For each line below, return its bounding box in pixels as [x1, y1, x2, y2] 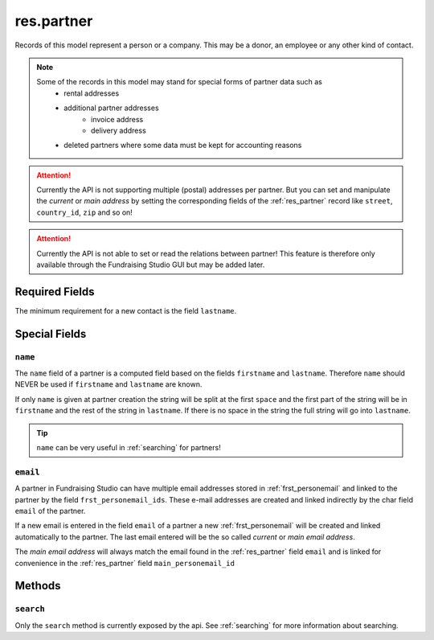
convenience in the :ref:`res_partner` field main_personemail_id [14, 558, 235, 568]
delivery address [91, 125, 146, 135]
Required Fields [14, 285, 96, 298]
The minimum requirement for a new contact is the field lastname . [14, 306, 237, 315]
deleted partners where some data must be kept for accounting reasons [63, 141, 302, 150]
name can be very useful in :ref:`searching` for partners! [36, 443, 221, 453]
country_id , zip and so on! [36, 207, 133, 217]
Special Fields [14, 326, 87, 341]
